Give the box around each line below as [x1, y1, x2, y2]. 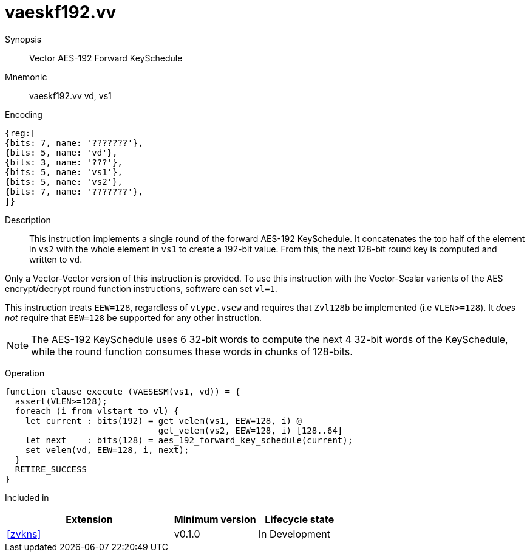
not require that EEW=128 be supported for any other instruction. [5, 312, 262, 323]
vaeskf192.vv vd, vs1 [29, 90, 112, 101]
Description [5, 214, 51, 225]
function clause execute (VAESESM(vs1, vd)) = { [5, 386, 240, 396]
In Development [258, 527, 330, 540]
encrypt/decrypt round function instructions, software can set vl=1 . [5, 283, 277, 294]
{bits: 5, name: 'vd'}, [5, 147, 118, 157]
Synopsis [5, 33, 42, 44]
